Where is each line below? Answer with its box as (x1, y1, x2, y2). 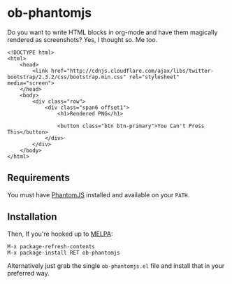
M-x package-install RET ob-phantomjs (7, 249, 120, 256)
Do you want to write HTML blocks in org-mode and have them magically (7, 28, 218, 36)
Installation (7, 211, 57, 223)
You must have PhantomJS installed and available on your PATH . (7, 190, 190, 199)
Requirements (7, 172, 70, 184)
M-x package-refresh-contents (7, 243, 96, 250)
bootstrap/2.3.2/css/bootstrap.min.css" (7, 73, 127, 80)
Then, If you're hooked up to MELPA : (7, 229, 113, 238)
